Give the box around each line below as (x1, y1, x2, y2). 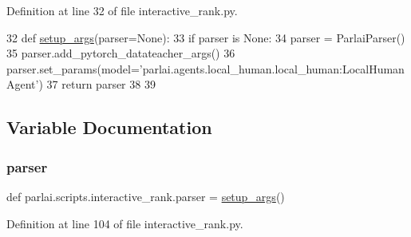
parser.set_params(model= (6, 60, 140, 77)
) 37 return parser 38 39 (38, 76, 156, 93)
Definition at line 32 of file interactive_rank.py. (6, 2, 238, 18)
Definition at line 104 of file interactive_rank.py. (6, 215, 243, 231)
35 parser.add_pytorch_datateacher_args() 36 (6, 45, 235, 61)
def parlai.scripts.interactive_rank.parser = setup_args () (6, 188, 285, 204)
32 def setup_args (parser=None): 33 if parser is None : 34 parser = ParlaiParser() (6, 29, 405, 45)
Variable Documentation (6, 115, 212, 140)
